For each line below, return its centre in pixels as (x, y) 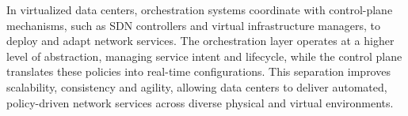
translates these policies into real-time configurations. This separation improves (198, 71)
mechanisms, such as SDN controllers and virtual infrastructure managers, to (193, 25)
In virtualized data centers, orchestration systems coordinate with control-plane (200, 9)
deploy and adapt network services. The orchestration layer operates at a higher (200, 41)
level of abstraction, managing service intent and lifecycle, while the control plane (204, 56)
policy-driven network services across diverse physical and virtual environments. (200, 102)
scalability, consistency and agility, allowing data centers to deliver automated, (197, 86)
